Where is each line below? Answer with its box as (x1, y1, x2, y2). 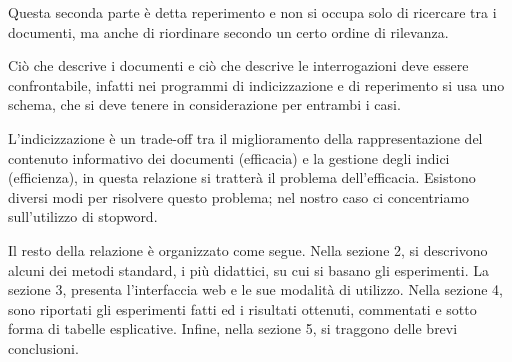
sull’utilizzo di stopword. (8, 206, 158, 227)
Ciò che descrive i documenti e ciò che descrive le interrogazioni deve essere (8, 55, 469, 76)
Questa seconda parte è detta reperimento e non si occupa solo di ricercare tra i (8, 2, 497, 22)
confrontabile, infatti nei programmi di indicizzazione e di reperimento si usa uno (8, 74, 505, 95)
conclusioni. (8, 337, 79, 358)
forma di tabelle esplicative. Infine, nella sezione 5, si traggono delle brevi (8, 318, 458, 339)
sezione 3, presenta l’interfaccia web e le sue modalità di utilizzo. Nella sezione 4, (8, 279, 503, 300)
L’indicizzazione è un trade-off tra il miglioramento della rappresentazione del (8, 127, 483, 148)
